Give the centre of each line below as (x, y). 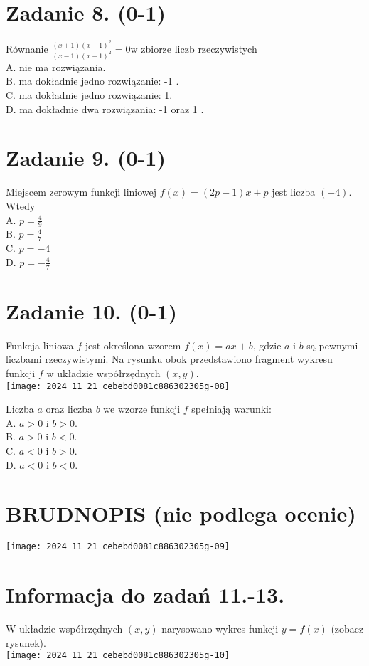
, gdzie (267, 345)
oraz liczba (69, 409)
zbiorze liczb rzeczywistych (199, 48)
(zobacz (347, 629)
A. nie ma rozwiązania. (56, 67)
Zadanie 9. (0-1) (86, 158)
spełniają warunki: (231, 409)
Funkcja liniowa (40, 345)
